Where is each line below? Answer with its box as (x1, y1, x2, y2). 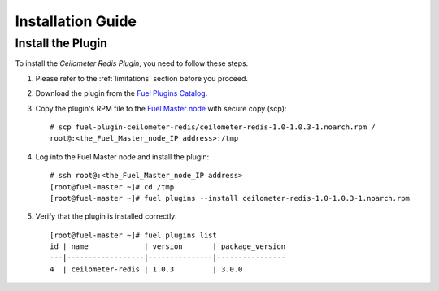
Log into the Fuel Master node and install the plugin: (35, 151, 210, 162)
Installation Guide (15, 12, 137, 30)
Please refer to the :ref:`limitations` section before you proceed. (35, 73, 248, 83)
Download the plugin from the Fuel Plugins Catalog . (35, 89, 208, 98)
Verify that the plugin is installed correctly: (35, 211, 178, 221)
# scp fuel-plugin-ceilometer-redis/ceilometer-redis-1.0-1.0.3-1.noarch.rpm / (50, 122, 376, 132)
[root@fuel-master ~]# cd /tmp (50, 182, 175, 191)
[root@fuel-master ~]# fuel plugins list (50, 230, 217, 240)
